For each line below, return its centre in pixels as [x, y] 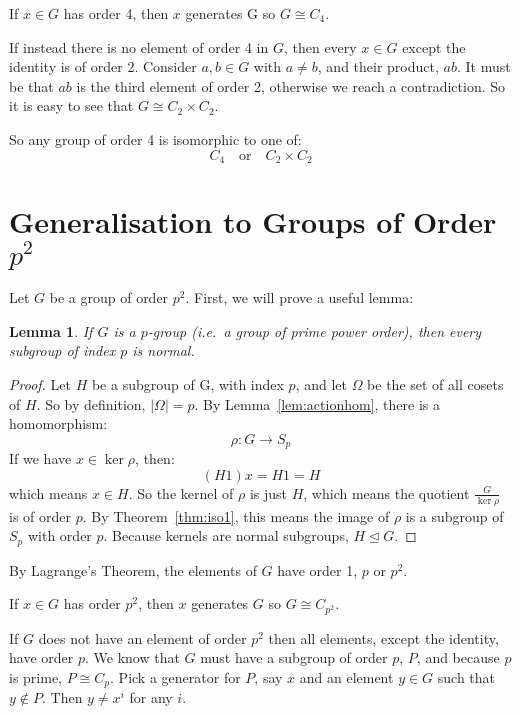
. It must [483, 66]
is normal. [163, 350]
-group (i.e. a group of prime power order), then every [314, 330]
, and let [321, 384]
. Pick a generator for [175, 677]
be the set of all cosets [435, 384]
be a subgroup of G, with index [187, 384]
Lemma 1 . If [51, 330]
